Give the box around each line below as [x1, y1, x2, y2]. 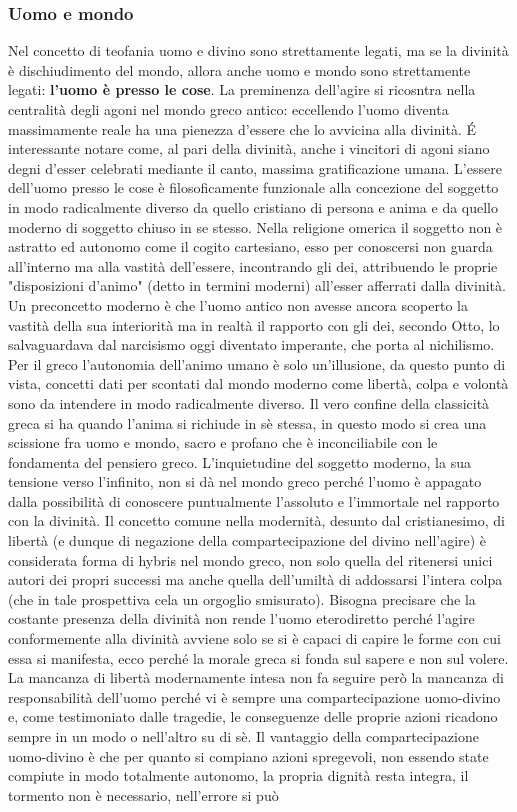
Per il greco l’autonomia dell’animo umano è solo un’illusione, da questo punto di [8, 353, 506, 374]
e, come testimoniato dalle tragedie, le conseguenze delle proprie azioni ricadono [8, 706, 498, 727]
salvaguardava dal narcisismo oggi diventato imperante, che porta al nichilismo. [8, 334, 495, 355]
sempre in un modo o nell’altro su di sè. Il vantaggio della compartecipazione [8, 726, 479, 746]
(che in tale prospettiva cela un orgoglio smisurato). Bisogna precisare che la [8, 588, 476, 609]
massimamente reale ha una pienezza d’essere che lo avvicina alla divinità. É [8, 118, 476, 139]
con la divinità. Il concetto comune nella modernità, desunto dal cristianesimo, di [8, 510, 505, 531]
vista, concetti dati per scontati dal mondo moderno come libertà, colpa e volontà [8, 373, 509, 394]
